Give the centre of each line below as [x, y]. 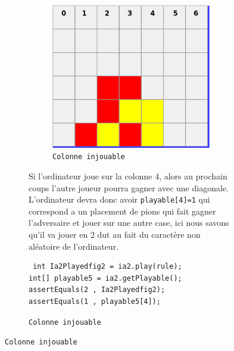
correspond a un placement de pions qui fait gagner [122, 211]
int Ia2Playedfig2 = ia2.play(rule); [107, 267]
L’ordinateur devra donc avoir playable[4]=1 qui [119, 199]
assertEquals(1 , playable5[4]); [95, 301]
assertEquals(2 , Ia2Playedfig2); [97, 290]
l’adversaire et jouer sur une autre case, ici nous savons [129, 223]
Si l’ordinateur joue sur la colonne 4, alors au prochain [128, 175]
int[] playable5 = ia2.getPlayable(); [105, 278]
